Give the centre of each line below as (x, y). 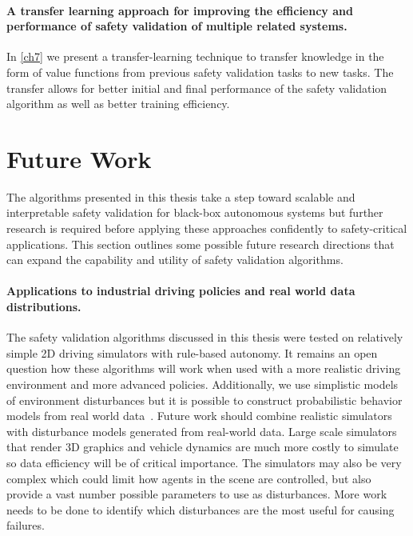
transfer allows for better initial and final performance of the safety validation (197, 88)
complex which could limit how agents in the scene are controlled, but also (189, 478)
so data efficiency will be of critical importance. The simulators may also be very (204, 462)
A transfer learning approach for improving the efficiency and (180, 10)
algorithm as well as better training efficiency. (118, 104)
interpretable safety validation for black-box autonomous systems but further (195, 212)
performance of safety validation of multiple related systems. (177, 26)
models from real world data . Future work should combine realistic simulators (199, 416)
